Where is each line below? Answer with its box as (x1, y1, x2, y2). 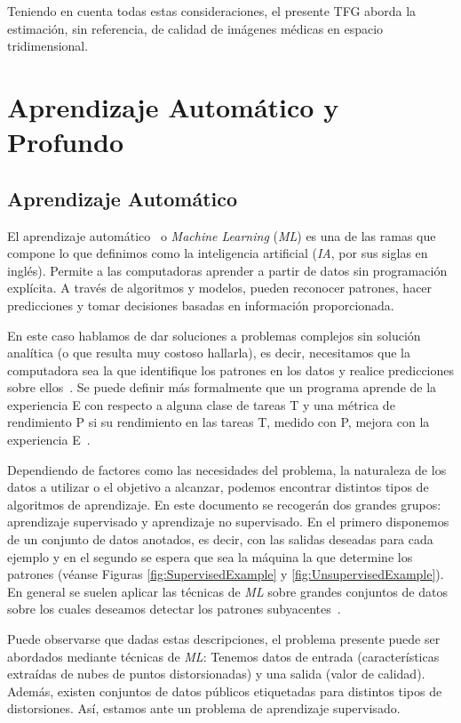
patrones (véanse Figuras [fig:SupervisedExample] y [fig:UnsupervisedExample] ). (7, 565, 444, 583)
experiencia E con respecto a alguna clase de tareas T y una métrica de (7, 395, 395, 414)
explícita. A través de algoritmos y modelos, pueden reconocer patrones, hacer (7, 278, 433, 297)
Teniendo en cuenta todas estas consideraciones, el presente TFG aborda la (7, 2, 417, 20)
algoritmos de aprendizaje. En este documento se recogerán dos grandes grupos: (7, 494, 441, 513)
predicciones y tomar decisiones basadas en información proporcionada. (7, 295, 394, 314)
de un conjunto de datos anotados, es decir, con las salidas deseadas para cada (7, 530, 433, 549)
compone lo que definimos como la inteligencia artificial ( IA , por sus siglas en (7, 244, 428, 262)
